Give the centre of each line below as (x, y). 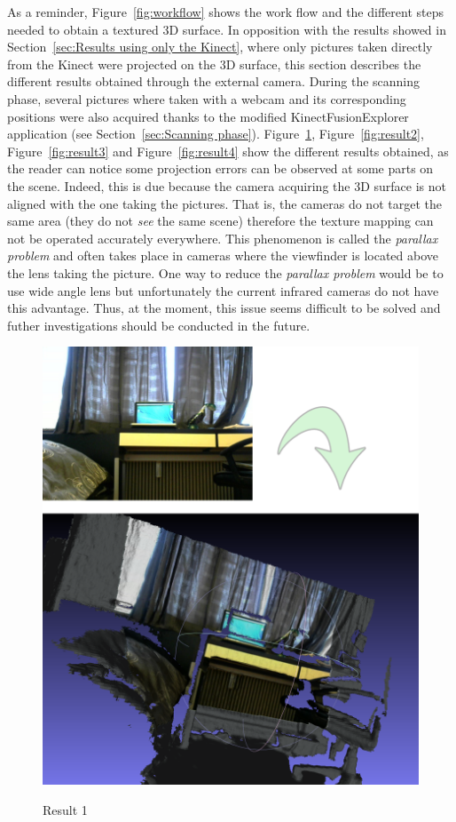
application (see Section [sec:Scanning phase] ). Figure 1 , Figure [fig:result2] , (216, 134)
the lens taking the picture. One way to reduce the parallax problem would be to (225, 272)
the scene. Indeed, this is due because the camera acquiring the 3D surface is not (227, 185)
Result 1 (65, 809)
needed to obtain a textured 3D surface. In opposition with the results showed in (227, 29)
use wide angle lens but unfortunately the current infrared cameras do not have (223, 290)
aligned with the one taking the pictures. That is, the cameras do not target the (224, 203)
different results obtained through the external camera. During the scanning (214, 81)
